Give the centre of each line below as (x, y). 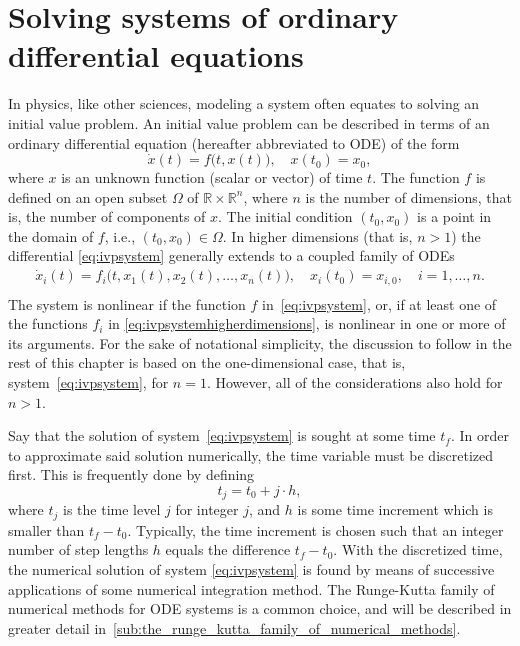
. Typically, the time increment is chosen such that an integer (315, 529)
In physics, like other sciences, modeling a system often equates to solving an (244, 103)
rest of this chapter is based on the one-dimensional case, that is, (207, 362)
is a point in (454, 216)
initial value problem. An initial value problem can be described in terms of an (249, 122)
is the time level (112, 509)
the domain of (51, 235)
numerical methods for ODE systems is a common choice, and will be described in (260, 608)
